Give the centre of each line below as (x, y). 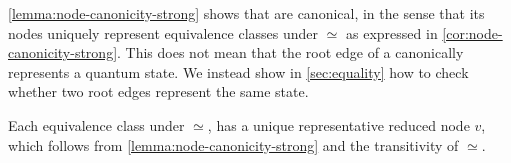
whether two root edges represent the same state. (158, 91)
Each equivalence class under (96, 124)
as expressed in (392, 32)
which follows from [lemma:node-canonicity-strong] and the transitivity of (233, 144)
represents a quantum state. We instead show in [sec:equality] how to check (238, 71)
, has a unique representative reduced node (338, 124)
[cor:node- (472, 32)
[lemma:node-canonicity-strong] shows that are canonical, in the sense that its (246, 13)
